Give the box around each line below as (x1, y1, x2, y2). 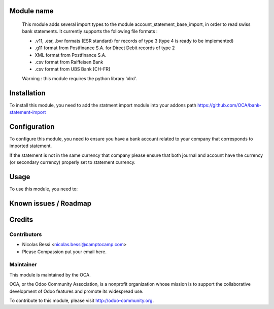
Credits (9, 215, 33, 224)
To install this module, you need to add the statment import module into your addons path (9, 102, 196, 108)
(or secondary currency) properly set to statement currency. (9, 159, 135, 165)
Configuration (9, 122, 55, 131)
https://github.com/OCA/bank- (197, 102, 261, 108)
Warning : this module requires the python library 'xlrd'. (22, 75, 137, 81)
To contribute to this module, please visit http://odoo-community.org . (9, 297, 154, 303)
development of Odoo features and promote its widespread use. (9, 288, 144, 294)
